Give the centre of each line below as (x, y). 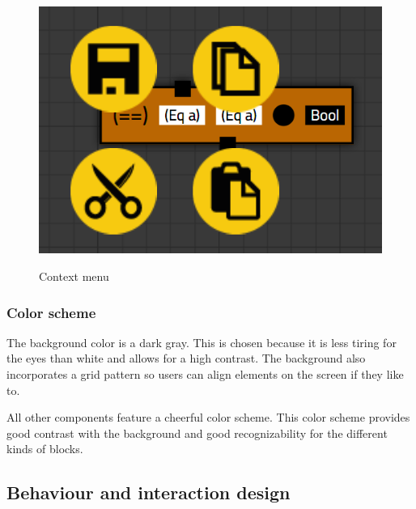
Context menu (74, 276)
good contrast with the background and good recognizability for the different (197, 433)
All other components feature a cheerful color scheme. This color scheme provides (208, 417)
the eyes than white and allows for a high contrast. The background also (186, 358)
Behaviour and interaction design (149, 492)
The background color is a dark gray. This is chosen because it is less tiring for (202, 342)
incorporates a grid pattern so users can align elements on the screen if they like (205, 374)
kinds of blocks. (45, 449)
